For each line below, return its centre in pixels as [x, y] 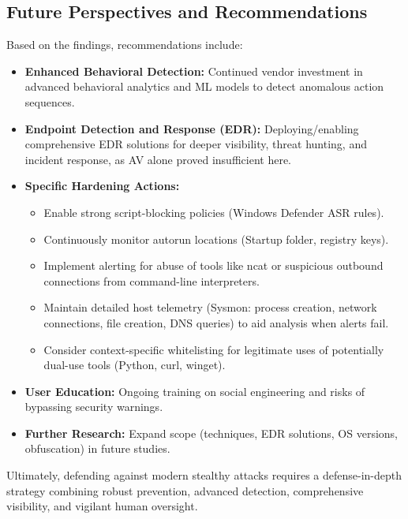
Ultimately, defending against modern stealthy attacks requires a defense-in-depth [204, 475]
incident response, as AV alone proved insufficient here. [158, 159]
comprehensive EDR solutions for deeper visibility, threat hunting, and [196, 144]
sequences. [50, 101]
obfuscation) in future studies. [97, 448]
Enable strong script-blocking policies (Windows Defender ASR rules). [214, 212]
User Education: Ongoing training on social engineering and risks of [195, 391]
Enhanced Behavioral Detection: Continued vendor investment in [194, 71]
